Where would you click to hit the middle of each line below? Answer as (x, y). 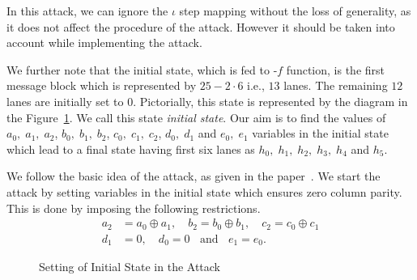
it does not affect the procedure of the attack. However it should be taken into (201, 26)
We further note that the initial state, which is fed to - (142, 69)
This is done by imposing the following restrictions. (134, 208)
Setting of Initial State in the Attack (130, 267)
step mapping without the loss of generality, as (295, 11)
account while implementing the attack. (104, 42)
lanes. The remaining (336, 85)
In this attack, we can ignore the (87, 11)
